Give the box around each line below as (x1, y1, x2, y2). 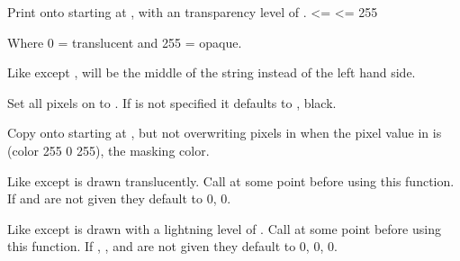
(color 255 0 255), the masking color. (7, 140, 210, 159)
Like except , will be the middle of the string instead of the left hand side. (7, 63, 416, 82)
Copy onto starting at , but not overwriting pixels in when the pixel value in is (7, 123, 442, 142)
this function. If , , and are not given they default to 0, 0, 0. (7, 237, 338, 256)
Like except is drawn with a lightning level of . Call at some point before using (7, 219, 441, 238)
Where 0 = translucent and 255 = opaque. (7, 32, 242, 51)
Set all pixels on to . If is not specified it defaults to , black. (7, 93, 337, 112)
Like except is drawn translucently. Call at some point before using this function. (7, 171, 455, 190)
